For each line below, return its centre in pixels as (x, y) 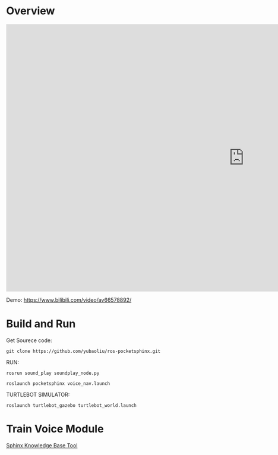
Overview (31, 11)
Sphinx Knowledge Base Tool (42, 445)
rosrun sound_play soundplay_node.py (53, 373)
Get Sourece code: (29, 340)
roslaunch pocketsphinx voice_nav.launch (58, 383)
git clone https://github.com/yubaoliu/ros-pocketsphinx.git (83, 351)
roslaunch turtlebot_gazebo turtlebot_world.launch (71, 405)
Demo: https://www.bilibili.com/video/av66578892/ (69, 300)
